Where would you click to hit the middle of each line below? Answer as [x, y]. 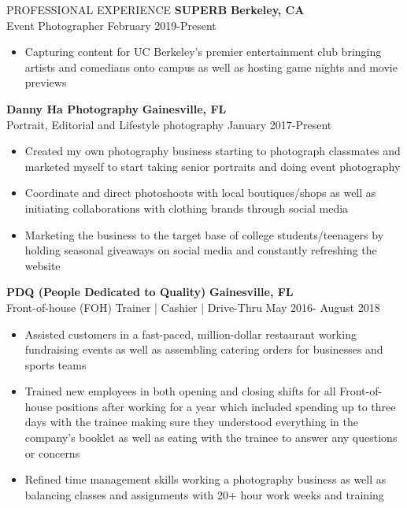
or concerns [52, 452]
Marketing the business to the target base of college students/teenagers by [204, 234]
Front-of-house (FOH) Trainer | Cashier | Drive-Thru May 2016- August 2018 [193, 307]
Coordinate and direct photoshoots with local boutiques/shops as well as [200, 193]
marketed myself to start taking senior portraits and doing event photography [213, 166]
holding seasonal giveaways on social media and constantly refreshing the [201, 250]
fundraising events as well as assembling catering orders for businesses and [204, 349]
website [43, 265]
